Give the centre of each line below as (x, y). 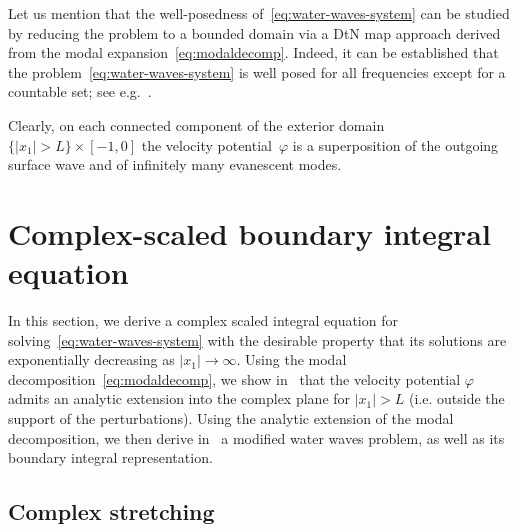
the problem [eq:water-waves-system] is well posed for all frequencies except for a (257, 71)
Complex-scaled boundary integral (249, 232)
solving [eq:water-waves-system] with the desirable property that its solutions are (257, 339)
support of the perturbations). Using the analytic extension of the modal (231, 418)
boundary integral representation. (110, 457)
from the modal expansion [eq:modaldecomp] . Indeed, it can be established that (253, 52)
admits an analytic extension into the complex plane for (179, 398)
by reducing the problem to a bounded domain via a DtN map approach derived (254, 32)
